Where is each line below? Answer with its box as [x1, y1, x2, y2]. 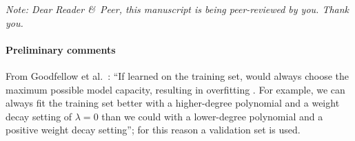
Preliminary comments [6, 42, 116, 56]
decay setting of [6, 109, 72, 123]
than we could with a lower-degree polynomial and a [101, 109, 323, 123]
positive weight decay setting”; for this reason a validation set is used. [6, 122, 301, 137]
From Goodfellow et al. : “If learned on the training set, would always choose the [6, 68, 349, 83]
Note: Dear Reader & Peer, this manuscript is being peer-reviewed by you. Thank [6, 2, 349, 16]
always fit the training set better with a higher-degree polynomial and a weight [6, 96, 340, 110]
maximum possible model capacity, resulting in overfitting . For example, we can [6, 82, 345, 96]
